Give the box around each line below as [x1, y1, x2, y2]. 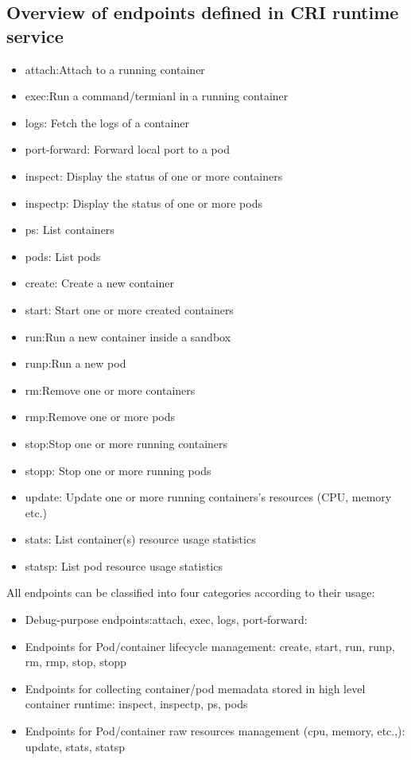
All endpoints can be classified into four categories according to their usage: [6, 584, 375, 601]
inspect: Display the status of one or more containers [25, 167, 283, 184]
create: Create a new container [25, 275, 174, 291]
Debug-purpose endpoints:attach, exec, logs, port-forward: [25, 611, 308, 628]
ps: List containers [25, 221, 114, 238]
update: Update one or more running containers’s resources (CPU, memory [25, 489, 392, 505]
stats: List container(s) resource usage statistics [25, 531, 256, 548]
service [6, 23, 64, 48]
